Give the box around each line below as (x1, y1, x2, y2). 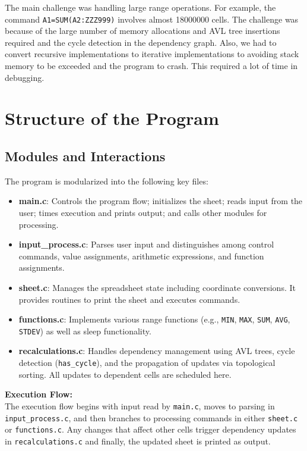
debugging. (5, 71, 45, 83)
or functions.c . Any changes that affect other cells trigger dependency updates (5, 423, 296, 436)
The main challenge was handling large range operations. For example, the (5, 1, 276, 13)
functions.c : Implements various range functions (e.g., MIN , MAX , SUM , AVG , (18, 313, 290, 325)
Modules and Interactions (5, 146, 166, 165)
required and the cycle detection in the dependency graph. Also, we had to (5, 36, 277, 48)
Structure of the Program (5, 106, 219, 130)
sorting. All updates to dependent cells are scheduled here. (18, 368, 232, 380)
